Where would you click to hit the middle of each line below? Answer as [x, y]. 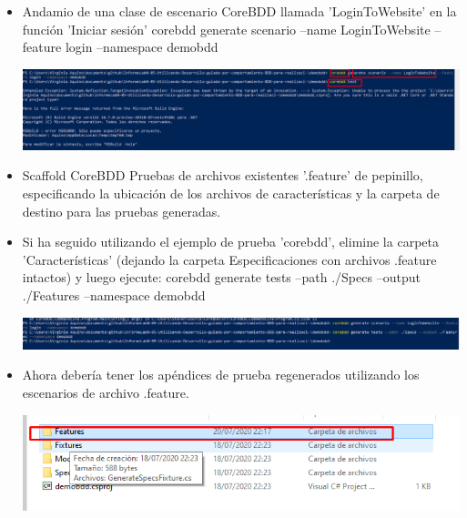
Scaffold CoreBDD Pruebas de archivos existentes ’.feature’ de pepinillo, [223, 175]
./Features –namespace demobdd [114, 295]
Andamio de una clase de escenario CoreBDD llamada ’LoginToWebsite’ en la [239, 11]
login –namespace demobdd [142, 47]
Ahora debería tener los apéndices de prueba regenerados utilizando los [221, 375]
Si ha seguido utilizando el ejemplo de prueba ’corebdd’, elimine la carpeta [230, 242]
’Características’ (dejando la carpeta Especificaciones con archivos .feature [229, 259]
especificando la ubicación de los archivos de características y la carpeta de [231, 193]
